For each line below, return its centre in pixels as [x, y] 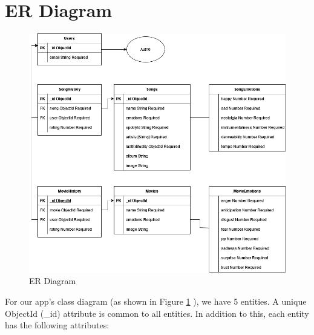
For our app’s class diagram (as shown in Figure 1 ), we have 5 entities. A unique [156, 301]
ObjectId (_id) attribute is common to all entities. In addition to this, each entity [157, 313]
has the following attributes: [57, 325]
